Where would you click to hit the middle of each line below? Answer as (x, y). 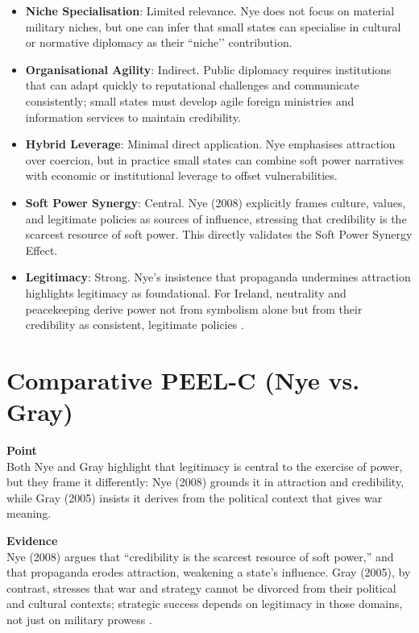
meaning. (29, 513)
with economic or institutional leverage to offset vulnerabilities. (181, 175)
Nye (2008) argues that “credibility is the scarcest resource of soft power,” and (200, 556)
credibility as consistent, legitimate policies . (135, 325)
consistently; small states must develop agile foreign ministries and (190, 100)
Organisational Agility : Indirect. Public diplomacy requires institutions (208, 69)
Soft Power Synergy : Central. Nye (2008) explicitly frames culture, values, (216, 202)
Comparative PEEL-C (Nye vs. (183, 379)
